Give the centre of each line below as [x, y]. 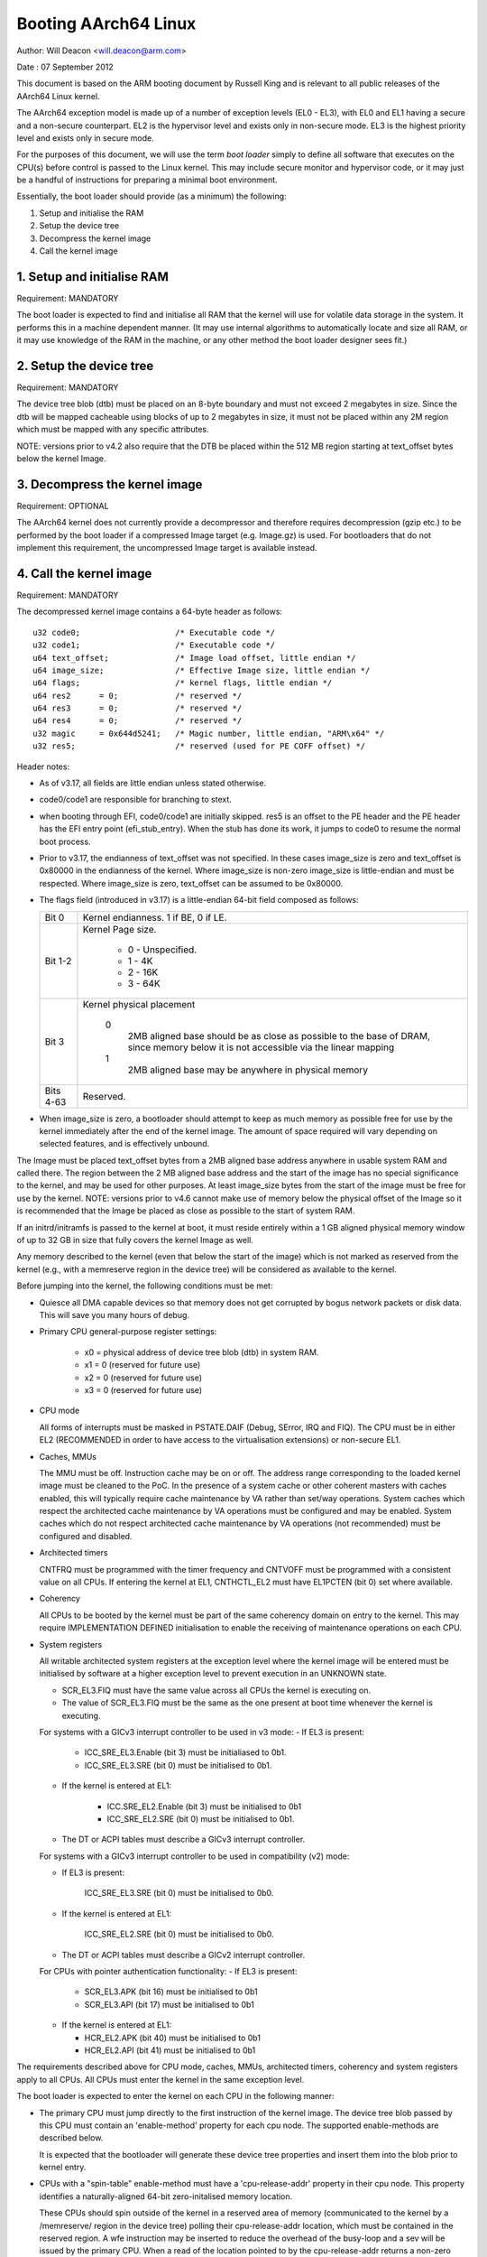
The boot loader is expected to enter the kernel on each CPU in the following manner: [175, 2096]
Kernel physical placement [139, 1004]
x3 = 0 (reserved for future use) [143, 1389]
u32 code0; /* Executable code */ [154, 632]
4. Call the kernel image [84, 573]
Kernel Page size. [119, 929]
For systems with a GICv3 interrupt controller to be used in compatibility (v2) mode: [194, 1856]
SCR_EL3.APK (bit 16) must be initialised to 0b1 [171, 1992]
